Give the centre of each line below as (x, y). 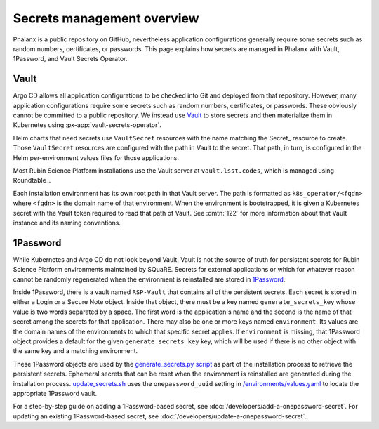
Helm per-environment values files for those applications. (96, 157)
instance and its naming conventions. (67, 223)
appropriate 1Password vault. (55, 393)
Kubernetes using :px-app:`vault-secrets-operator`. (87, 125)
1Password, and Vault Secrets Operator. (70, 59)
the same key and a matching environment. (75, 351)
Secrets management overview (106, 18)
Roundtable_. (32, 180)
